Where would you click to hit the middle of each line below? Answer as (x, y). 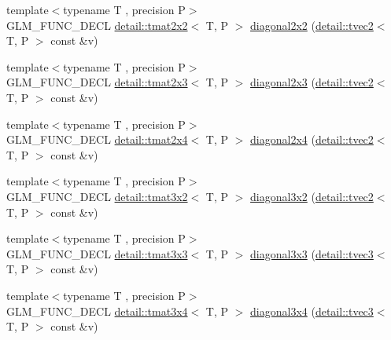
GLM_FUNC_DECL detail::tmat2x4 (97, 139)
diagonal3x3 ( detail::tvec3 (312, 253)
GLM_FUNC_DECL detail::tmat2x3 (97, 82)
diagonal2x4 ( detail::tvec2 (312, 139)
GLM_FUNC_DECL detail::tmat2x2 (97, 25)
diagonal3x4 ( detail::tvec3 (312, 311)
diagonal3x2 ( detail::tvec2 (312, 196)
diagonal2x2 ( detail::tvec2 (312, 25)
